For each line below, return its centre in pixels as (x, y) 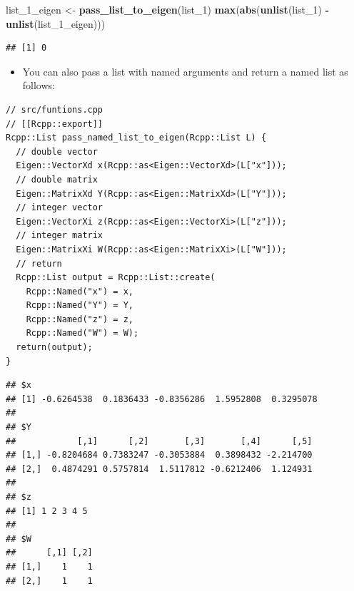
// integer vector (60, 208)
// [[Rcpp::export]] (55, 124)
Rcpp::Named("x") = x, (80, 291)
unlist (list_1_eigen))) (56, 23)
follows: (39, 85)
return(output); (54, 348)
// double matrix (57, 179)
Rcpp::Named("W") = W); (82, 333)
